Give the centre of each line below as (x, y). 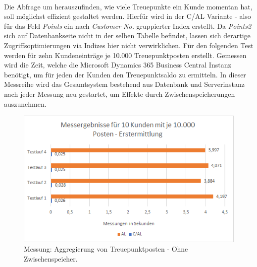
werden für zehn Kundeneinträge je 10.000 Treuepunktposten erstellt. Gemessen (125, 55)
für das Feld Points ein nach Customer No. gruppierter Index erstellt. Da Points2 (128, 26)
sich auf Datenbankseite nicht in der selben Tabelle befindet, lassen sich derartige (127, 35)
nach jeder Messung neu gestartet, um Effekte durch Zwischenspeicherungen (120, 94)
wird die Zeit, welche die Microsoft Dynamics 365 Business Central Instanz (118, 65)
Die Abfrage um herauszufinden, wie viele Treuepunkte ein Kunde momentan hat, (128, 6)
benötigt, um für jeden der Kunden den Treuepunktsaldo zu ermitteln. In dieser (125, 74)
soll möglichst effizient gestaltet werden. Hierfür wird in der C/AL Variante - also (128, 16)
